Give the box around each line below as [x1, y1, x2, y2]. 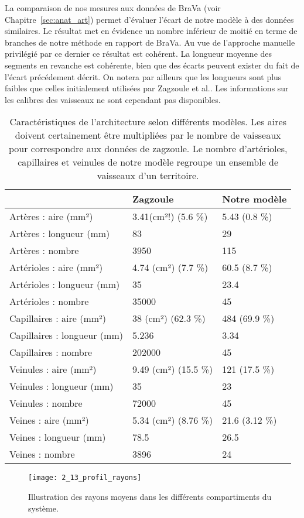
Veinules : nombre [9, 396, 83, 410]
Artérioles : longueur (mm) [9, 277, 120, 291]
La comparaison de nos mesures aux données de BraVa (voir [5, 2, 221, 13]
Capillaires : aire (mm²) [9, 311, 107, 325]
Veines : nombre [9, 447, 75, 461]
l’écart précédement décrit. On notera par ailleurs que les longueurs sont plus [5, 70, 282, 83]
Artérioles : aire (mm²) [9, 260, 103, 275]
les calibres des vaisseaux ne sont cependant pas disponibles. [5, 93, 221, 105]
